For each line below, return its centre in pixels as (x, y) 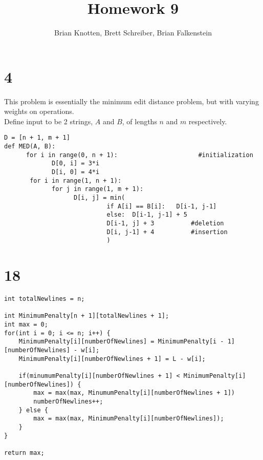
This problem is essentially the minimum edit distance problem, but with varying (131, 101)
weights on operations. (39, 111)
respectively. (208, 121)
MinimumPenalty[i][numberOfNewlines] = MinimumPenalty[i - (121, 342)
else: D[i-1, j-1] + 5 (147, 215)
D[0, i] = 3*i (76, 164)
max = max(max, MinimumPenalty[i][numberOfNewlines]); (129, 419)
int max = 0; (26, 325)
